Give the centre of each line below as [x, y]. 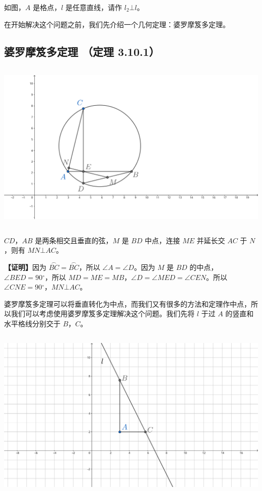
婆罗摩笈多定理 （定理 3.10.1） [82, 51]
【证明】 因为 [25, 267]
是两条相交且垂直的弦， [74, 240]
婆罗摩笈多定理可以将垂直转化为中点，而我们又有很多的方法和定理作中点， [127, 303]
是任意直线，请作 [94, 7]
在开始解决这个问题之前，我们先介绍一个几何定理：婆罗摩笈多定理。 [117, 24]
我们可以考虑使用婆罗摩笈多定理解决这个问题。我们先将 [103, 313]
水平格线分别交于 [32, 324]
